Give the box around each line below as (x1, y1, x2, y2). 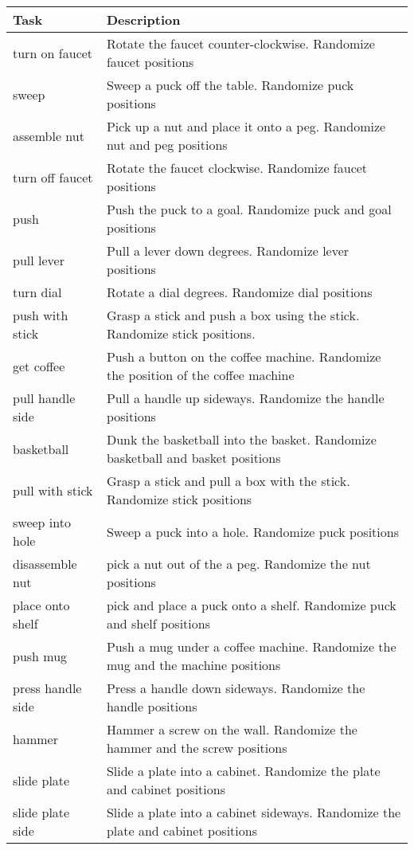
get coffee (13, 356, 65, 375)
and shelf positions (106, 614, 210, 633)
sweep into (13, 513, 71, 531)
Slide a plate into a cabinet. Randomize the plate (106, 762, 381, 780)
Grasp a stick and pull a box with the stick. (106, 472, 350, 490)
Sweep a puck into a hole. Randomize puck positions (106, 522, 399, 541)
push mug (13, 646, 68, 665)
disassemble (13, 554, 77, 573)
